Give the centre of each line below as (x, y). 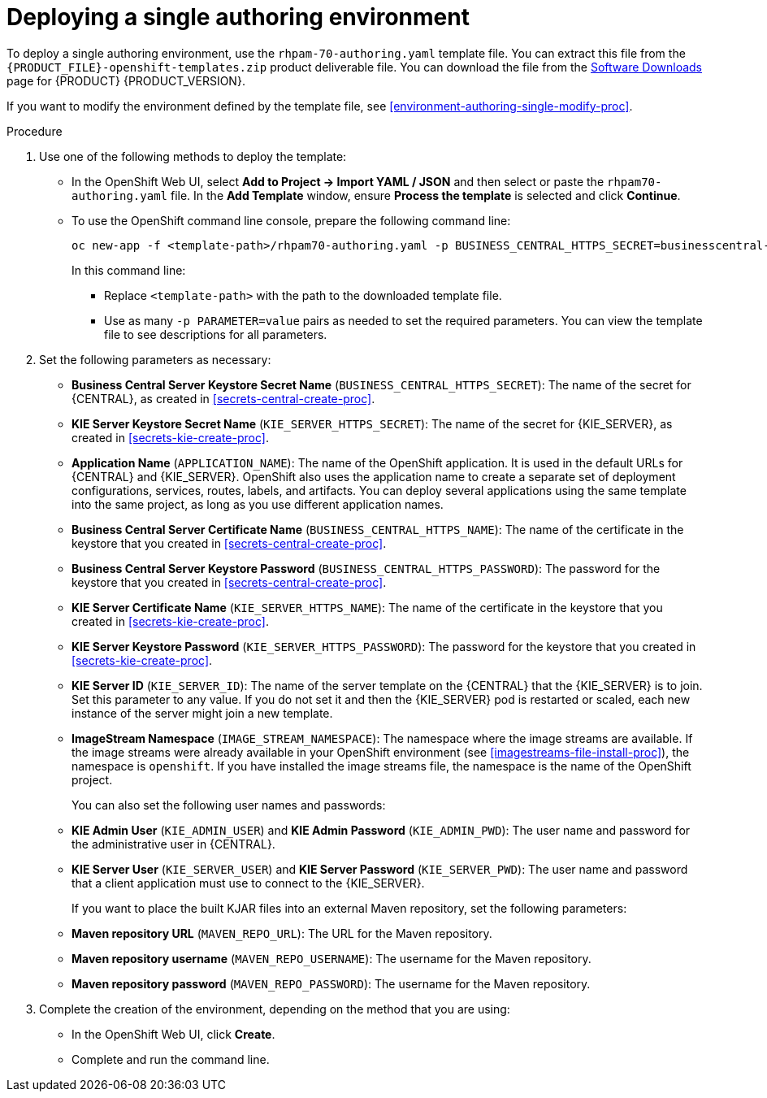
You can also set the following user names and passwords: (229, 805)
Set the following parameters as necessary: (155, 359)
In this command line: (129, 270)
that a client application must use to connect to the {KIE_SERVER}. (248, 883)
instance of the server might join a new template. (202, 713)
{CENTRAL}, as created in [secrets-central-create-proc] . (223, 398)
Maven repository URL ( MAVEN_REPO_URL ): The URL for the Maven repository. (282, 933)
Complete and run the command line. (171, 1059)
